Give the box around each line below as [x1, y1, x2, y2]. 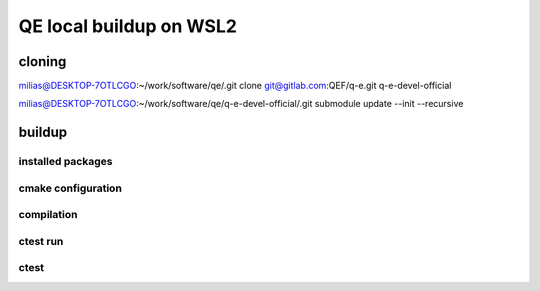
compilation [18, 208, 78, 222]
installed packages [18, 155, 113, 169]
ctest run [18, 234, 64, 248]
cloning [18, 53, 67, 70]
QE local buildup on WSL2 [18, 15, 237, 37]
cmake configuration [18, 181, 122, 195]
